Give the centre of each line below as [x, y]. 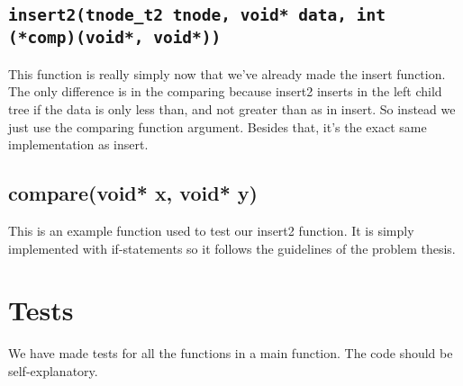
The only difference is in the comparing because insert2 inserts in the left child [225, 91]
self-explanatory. [53, 370]
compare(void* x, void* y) [133, 193]
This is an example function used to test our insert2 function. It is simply [211, 230]
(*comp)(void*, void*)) [115, 38]
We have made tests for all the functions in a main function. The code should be [231, 353]
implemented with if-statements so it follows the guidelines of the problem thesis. [232, 248]
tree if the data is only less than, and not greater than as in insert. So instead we [232, 108]
